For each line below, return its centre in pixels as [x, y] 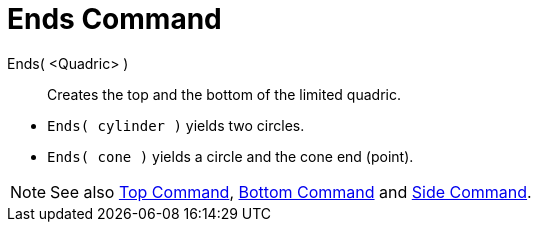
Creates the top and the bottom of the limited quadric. [224, 94]
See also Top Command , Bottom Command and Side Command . [291, 191]
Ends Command [114, 19]
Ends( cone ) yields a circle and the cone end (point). [230, 156]
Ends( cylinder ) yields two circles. [176, 125]
